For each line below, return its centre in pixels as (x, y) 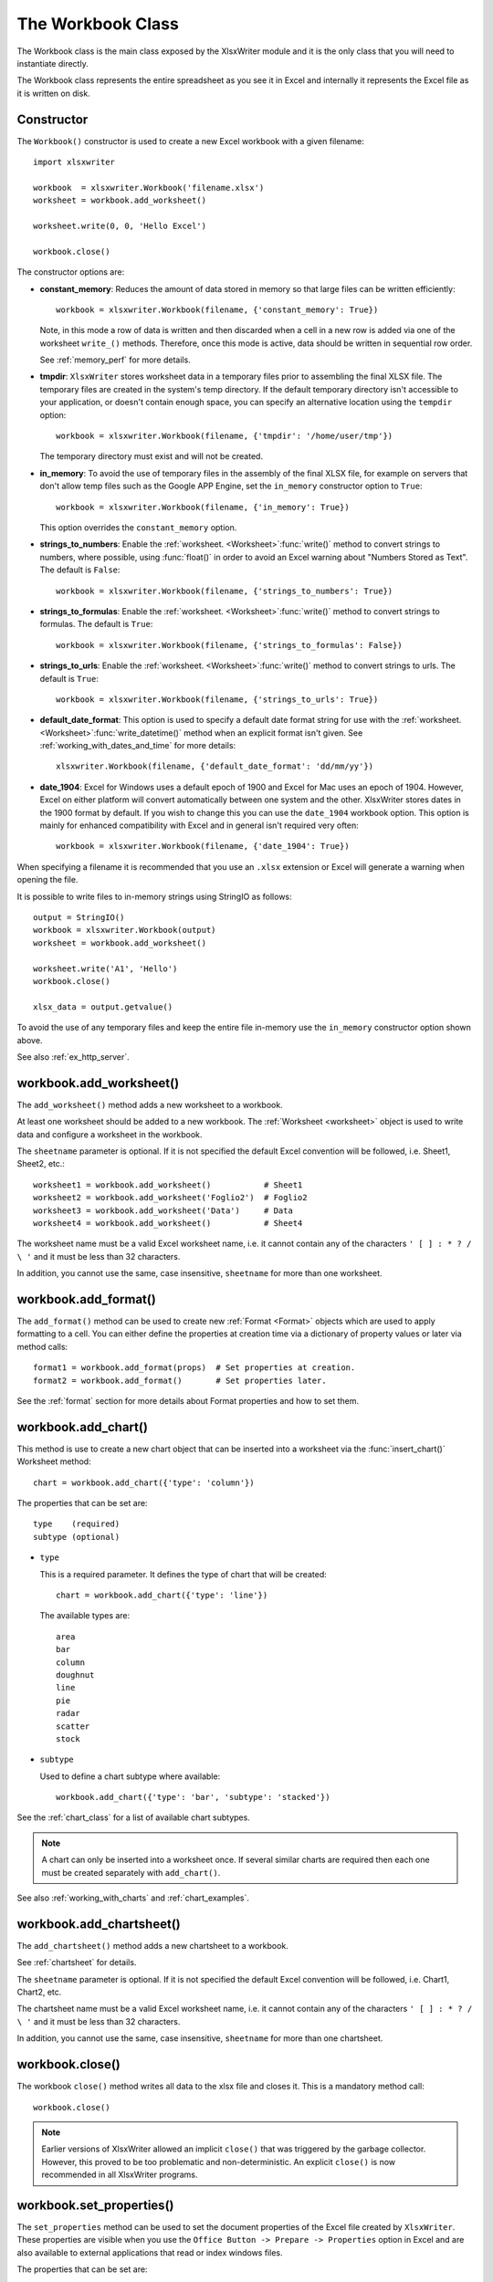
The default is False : (80, 570)
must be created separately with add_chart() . (131, 1872)
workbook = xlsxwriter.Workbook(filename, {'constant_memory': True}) (217, 309)
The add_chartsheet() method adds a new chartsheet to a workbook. (153, 1945)
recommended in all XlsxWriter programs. (120, 2175)
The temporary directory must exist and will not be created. (152, 456)
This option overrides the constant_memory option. (138, 528)
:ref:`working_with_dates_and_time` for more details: (138, 746)
